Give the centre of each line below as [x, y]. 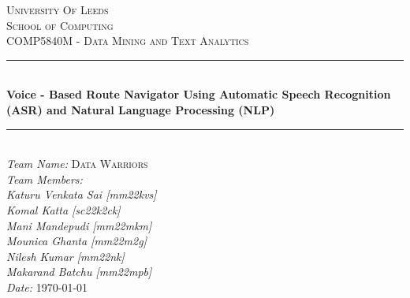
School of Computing [60, 25]
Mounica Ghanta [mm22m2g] [76, 241]
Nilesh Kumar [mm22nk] [65, 256]
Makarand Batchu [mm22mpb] [79, 272]
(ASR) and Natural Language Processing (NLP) [141, 109]
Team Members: [45, 179]
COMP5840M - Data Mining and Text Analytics [128, 41]
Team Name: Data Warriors [77, 164]
